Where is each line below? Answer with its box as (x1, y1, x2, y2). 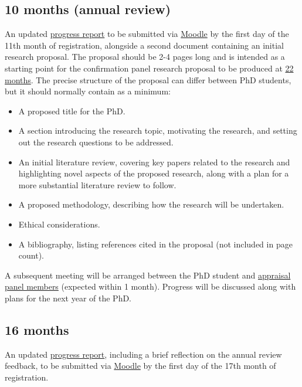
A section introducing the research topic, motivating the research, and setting (18, 124, 297, 137)
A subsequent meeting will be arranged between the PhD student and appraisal (5, 269, 291, 281)
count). (18, 249, 44, 262)
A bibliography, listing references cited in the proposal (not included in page (18, 237, 293, 250)
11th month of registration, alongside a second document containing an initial (5, 39, 284, 51)
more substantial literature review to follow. (18, 178, 177, 191)
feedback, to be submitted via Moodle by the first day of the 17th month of (5, 359, 276, 372)
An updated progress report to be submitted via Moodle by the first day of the (5, 28, 289, 40)
